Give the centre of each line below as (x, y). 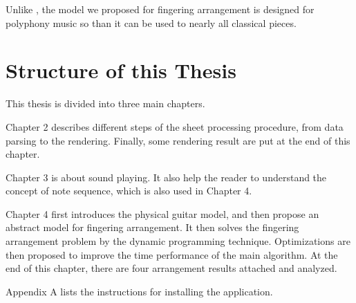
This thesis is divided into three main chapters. (105, 103)
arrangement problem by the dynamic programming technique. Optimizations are (178, 241)
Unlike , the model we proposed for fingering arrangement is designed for (160, 9)
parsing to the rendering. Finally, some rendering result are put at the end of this (178, 140)
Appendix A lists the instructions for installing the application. (139, 291)
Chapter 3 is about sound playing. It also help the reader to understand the (166, 177)
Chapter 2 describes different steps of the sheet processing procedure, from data (175, 126)
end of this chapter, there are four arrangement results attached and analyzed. (171, 268)
